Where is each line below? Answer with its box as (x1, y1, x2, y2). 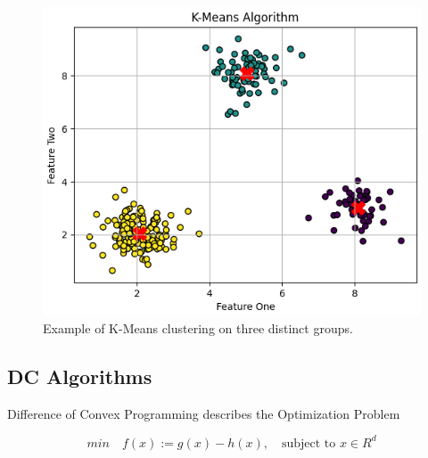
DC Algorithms (7, 363, 152, 390)
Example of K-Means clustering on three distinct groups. (43, 319, 353, 338)
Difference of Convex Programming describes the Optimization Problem (7, 404, 400, 422)
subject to (281, 437, 336, 450)
